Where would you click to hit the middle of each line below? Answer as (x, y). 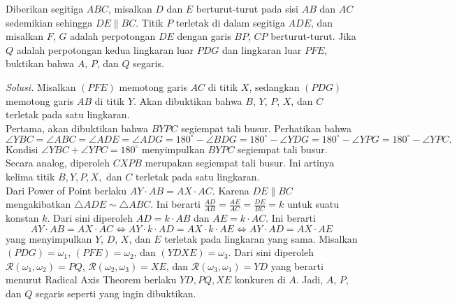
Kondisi (22, 149)
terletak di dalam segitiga (230, 22)
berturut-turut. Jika (313, 36)
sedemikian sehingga (49, 22)
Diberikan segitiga (45, 8)
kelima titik (30, 177)
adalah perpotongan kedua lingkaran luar (105, 49)
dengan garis (204, 36)
